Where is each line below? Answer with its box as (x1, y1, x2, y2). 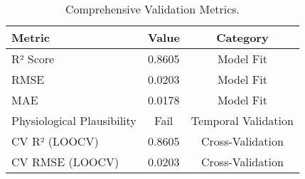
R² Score (11, 50, 55, 67)
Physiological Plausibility (11, 112, 137, 129)
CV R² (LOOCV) (11, 133, 99, 149)
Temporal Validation (191, 112, 294, 129)
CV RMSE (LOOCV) (11, 153, 119, 170)
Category (216, 29, 269, 45)
